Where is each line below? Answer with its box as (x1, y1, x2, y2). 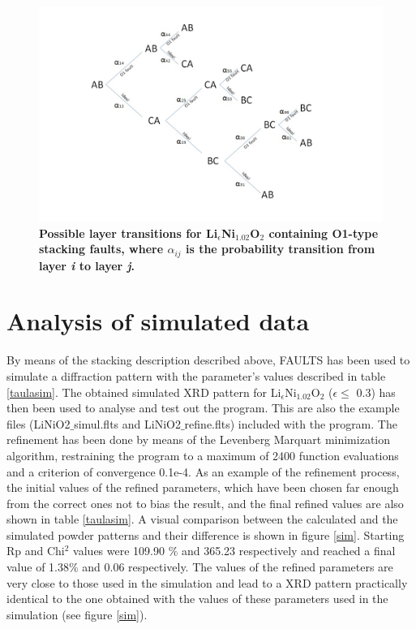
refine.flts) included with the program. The (184, 415, 397, 432)
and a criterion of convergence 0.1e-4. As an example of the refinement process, (6, 463, 400, 480)
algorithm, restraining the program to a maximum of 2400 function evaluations (6, 446, 399, 463)
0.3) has (356, 383, 396, 400)
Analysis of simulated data (6, 304, 310, 338)
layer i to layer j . (39, 256, 135, 274)
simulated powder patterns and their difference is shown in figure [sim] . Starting (6, 526, 405, 543)
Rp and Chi (6, 542, 65, 559)
